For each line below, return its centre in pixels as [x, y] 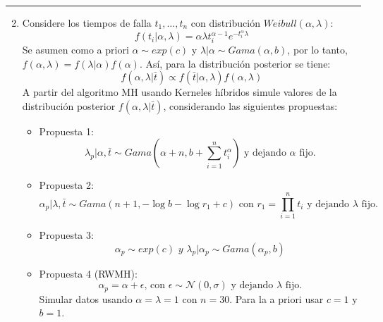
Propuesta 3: [66, 235]
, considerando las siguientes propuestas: [250, 105]
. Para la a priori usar [276, 298]
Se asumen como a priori [75, 49]
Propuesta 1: [66, 131]
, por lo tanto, [317, 49]
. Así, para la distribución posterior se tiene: [235, 63]
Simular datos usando [86, 298]
